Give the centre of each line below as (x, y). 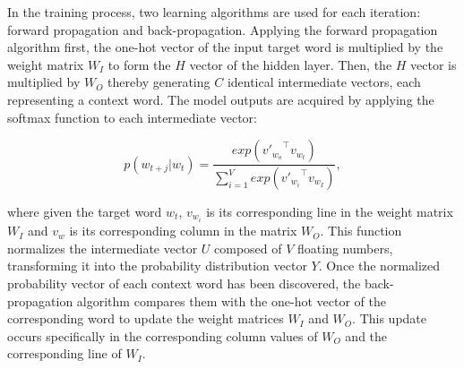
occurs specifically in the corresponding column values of (163, 335)
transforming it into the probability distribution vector (157, 266)
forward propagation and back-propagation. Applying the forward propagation (223, 29)
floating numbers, (345, 248)
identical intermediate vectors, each (324, 82)
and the (366, 335)
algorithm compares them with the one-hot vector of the (231, 300)
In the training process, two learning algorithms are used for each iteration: (214, 12)
